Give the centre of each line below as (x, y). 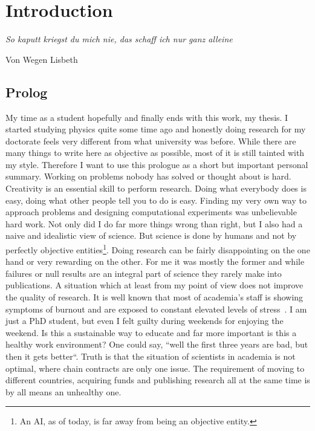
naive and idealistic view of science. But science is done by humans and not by (151, 235)
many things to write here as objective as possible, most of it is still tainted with (155, 153)
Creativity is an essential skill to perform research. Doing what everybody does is (156, 188)
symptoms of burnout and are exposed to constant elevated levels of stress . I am (156, 309)
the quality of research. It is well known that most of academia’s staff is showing (154, 297)
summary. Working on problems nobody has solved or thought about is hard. (148, 176)
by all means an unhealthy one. (63, 391)
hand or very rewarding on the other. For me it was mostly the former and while (155, 261)
